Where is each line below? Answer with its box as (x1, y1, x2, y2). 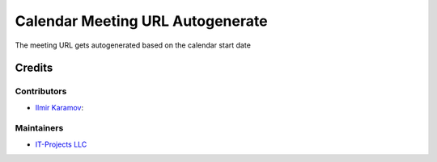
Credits (15, 61, 53, 75)
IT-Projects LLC (35, 139, 87, 149)
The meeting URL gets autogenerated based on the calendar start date (15, 40, 251, 50)
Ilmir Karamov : (35, 102, 84, 112)
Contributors (15, 85, 67, 97)
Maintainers (15, 123, 64, 134)
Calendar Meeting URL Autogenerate (15, 12, 268, 30)
